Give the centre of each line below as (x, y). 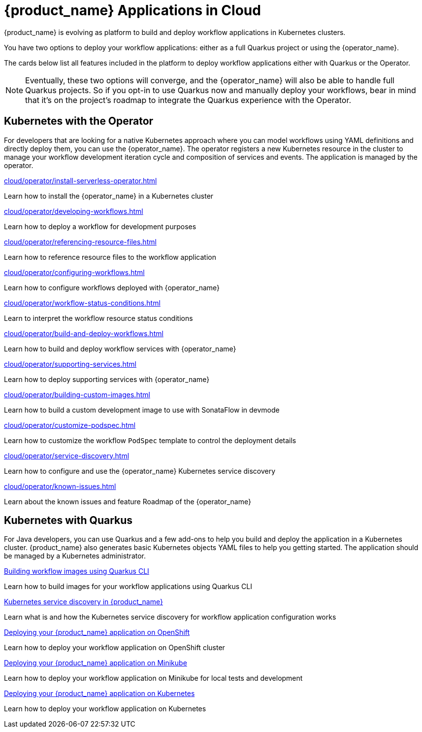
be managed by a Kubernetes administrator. (75, 556)
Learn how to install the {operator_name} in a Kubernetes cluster (109, 196)
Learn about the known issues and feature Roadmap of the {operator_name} (128, 501)
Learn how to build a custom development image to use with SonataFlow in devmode (142, 410)
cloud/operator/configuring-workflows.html (74, 272)
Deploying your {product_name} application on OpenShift (97, 632)
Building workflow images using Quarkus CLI (77, 571)
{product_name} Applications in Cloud (132, 10)
